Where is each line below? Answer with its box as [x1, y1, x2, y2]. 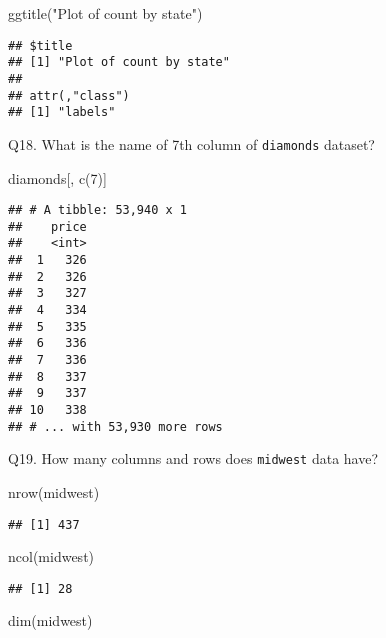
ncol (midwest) [8, 546, 95, 567]
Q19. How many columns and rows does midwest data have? [8, 448, 379, 469]
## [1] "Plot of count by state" [8, 55, 230, 70]
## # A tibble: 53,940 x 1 [8, 203, 187, 218]
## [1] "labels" [8, 105, 116, 120]
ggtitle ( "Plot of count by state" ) [8, 3, 203, 23]
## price [8, 219, 87, 234]
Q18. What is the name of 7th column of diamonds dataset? [8, 133, 375, 154]
